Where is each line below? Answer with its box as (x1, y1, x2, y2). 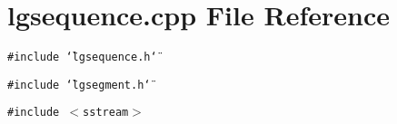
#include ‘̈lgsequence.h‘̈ (7, 51, 157, 64)
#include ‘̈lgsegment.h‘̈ (7, 78, 151, 91)
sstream (83, 106, 129, 119)
